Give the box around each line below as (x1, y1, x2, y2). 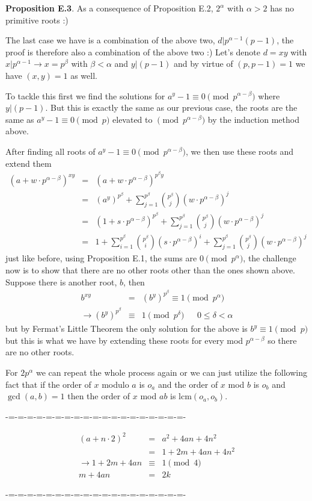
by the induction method (207, 113, 299, 125)
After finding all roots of (5, 145, 96, 157)
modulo (102, 378, 129, 390)
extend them (5, 157, 52, 169)
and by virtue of (173, 57, 233, 70)
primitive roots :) (5, 13, 69, 26)
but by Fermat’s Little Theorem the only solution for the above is (5, 322, 248, 335)
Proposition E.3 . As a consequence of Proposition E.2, (5, 2, 213, 14)
